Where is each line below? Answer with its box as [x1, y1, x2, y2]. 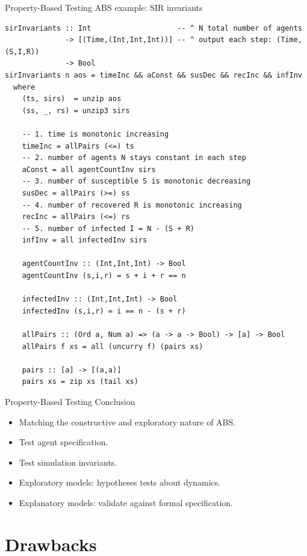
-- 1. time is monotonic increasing [22, 129, 169, 138]
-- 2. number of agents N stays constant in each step [22, 153, 246, 162]
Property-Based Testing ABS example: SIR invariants [5, 1, 203, 13]
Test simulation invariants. [19, 456, 117, 468]
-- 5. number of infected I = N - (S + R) [22, 224, 194, 233]
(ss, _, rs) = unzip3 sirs [22, 106, 130, 115]
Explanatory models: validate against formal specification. [19, 496, 234, 508]
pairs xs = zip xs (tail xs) [22, 377, 138, 386]
